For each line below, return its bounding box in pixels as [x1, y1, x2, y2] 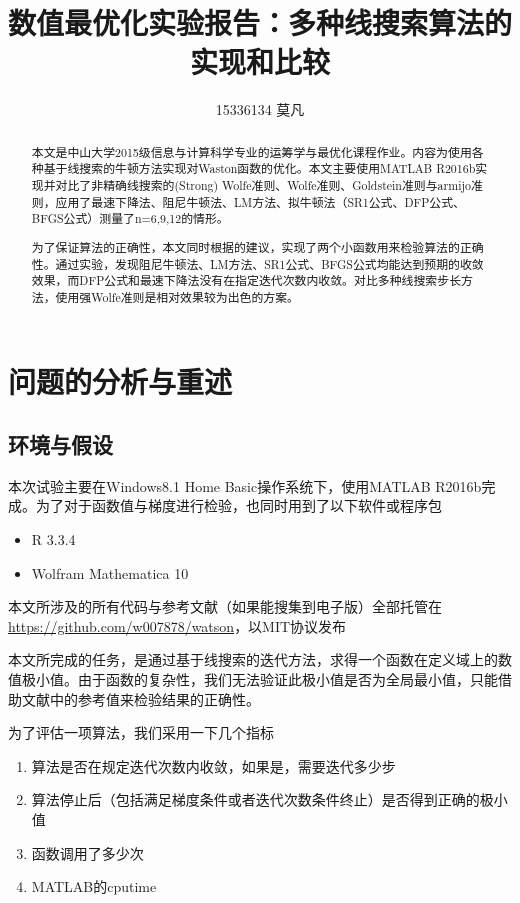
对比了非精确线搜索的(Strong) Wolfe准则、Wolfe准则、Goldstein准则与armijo [55, 177, 472, 194]
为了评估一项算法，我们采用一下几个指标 [8, 722, 274, 743]
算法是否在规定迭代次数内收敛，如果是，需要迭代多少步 [31, 755, 396, 776]
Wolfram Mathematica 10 [31, 562, 189, 583]
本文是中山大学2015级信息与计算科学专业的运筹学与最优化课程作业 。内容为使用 [31, 143, 472, 160]
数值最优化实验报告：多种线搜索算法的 [8, 2, 513, 43]
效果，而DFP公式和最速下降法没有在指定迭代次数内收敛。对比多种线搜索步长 [31, 272, 462, 289]
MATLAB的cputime [31, 876, 157, 897]
